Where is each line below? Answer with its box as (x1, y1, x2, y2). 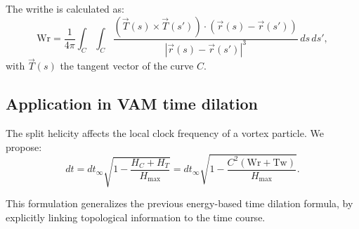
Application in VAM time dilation (6, 93, 258, 115)
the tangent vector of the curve (60, 58, 194, 73)
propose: (6, 139, 42, 154)
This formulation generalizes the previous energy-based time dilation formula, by (6, 196, 353, 211)
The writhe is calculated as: (6, 1, 124, 15)
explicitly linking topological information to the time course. (6, 209, 266, 224)
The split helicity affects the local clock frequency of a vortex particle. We (6, 125, 324, 140)
